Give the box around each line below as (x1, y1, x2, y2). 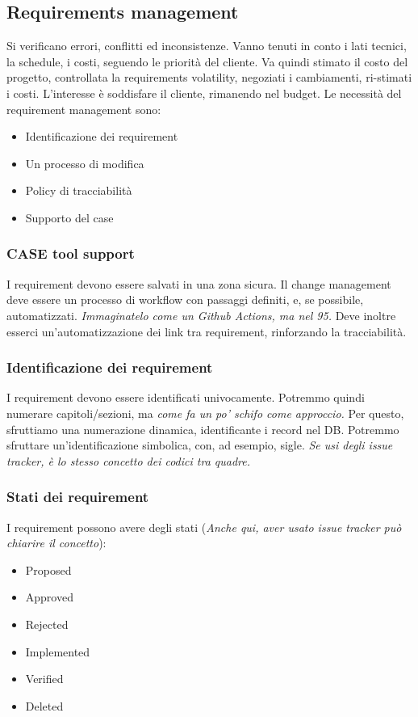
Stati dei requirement (6, 487, 149, 507)
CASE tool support (6, 243, 135, 264)
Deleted (25, 697, 64, 714)
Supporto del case (25, 209, 114, 226)
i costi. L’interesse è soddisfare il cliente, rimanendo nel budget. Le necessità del (6, 84, 402, 101)
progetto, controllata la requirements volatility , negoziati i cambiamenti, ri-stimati (6, 69, 412, 86)
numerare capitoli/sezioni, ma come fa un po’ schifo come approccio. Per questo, (6, 404, 404, 421)
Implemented (25, 643, 90, 660)
